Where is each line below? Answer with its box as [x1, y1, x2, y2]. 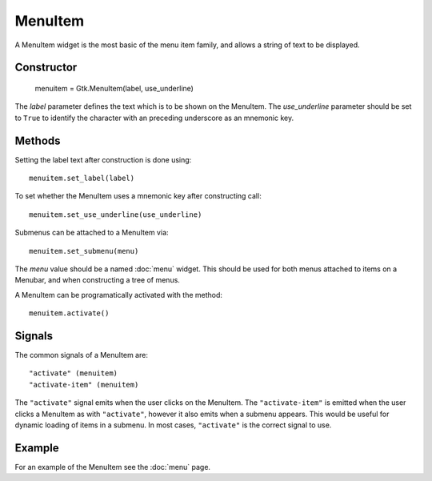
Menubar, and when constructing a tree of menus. [14, 275, 180, 285]
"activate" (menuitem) [29, 369, 118, 378]
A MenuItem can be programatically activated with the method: [14, 290, 223, 299]
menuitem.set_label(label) [29, 174, 135, 183]
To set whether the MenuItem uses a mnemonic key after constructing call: [14, 191, 262, 201]
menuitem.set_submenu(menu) [29, 247, 139, 255]
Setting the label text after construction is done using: [14, 154, 192, 164]
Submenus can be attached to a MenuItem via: [14, 228, 169, 238]
